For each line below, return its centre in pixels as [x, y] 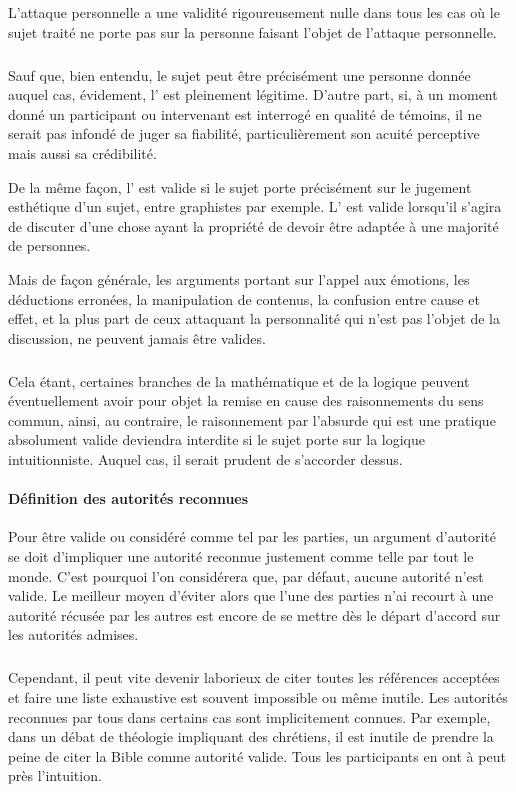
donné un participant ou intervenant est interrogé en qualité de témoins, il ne [245, 113]
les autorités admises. [73, 634]
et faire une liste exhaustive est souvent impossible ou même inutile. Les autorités [258, 696]
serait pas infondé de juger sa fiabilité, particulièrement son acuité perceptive [244, 133]
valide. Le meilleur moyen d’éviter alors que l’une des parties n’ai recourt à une [251, 595]
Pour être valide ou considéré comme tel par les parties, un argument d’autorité [252, 536]
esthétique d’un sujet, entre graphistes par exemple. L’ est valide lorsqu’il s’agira [255, 206]
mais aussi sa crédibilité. [82, 152]
